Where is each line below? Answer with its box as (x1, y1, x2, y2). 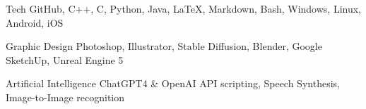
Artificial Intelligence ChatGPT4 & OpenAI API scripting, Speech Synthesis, (6, 76, 340, 91)
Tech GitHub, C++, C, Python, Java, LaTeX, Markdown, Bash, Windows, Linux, (6, 1, 361, 15)
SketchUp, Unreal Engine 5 (6, 52, 124, 67)
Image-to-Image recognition (6, 89, 125, 104)
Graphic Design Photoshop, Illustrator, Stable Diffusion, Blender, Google (6, 39, 322, 53)
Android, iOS (6, 15, 64, 30)
